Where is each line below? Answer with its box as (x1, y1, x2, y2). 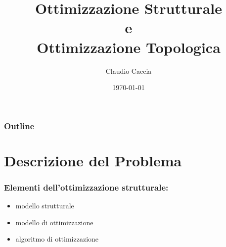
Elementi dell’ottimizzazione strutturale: (4, 181, 169, 193)
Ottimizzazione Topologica (37, 37, 221, 57)
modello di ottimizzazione (15, 217, 93, 227)
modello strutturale (15, 200, 74, 211)
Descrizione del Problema (4, 150, 182, 170)
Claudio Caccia (105, 65, 152, 76)
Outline (4, 119, 35, 132)
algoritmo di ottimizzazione (15, 234, 99, 244)
